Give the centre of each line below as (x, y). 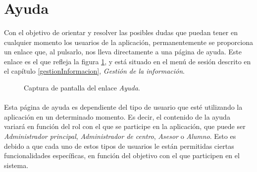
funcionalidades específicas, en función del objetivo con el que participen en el (122, 155)
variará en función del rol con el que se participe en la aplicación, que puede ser (125, 126)
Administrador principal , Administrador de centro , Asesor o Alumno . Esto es (120, 136)
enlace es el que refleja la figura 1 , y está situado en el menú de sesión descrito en (128, 61)
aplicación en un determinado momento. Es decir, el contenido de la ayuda (117, 116)
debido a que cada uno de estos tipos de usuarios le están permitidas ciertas (119, 146)
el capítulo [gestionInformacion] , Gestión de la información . (94, 71)
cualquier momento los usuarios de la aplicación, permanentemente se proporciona (128, 42)
